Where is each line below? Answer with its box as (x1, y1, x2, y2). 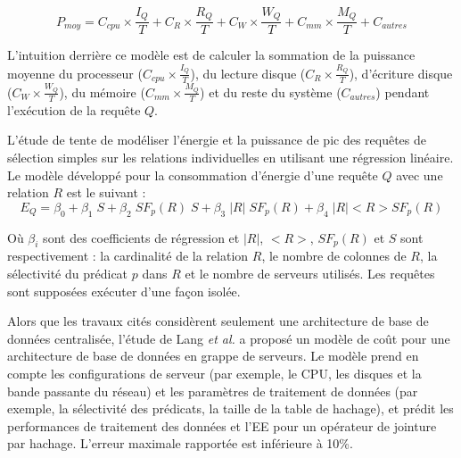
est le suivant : (66, 183, 146, 202)
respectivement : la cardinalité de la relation (7, 246, 249, 265)
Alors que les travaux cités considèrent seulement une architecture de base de (7, 312, 429, 330)
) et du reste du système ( (200, 82, 342, 101)
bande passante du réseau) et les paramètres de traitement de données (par (7, 381, 418, 400)
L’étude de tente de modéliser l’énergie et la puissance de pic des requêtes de (7, 130, 427, 149)
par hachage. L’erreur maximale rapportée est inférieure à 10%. (7, 434, 353, 453)
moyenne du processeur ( (7, 63, 143, 82)
